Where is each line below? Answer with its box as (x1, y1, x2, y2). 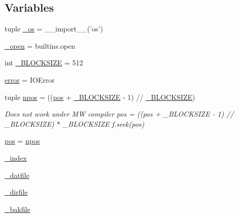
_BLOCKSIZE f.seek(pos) (62, 118, 145, 129)
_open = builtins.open (5, 40, 75, 51)
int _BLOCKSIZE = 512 (5, 57, 83, 68)
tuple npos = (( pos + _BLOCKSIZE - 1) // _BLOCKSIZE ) (5, 91, 195, 102)
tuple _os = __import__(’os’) (5, 23, 103, 34)
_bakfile (5, 203, 30, 214)
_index (5, 152, 27, 163)
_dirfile (5, 187, 28, 197)
